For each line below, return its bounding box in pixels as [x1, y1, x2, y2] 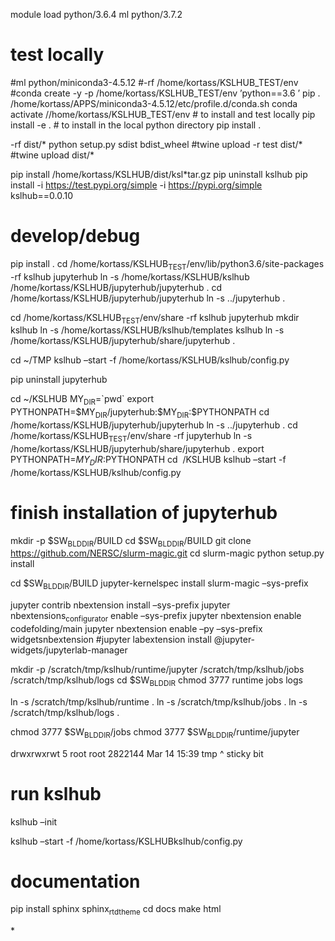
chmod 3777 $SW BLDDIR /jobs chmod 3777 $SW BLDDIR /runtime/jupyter [10, 725, 300, 740]
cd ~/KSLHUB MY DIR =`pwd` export [10, 393, 154, 408]
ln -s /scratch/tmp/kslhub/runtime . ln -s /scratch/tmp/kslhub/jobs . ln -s [10, 695, 308, 708]
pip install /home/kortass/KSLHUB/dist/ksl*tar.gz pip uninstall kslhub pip [10, 168, 308, 180]
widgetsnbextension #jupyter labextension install [10, 633, 212, 645]
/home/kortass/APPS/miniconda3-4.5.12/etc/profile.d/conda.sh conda [10, 97, 298, 109]
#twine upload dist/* [10, 149, 95, 161]
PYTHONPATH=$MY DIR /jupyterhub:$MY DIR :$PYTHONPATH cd [10, 406, 270, 421]
